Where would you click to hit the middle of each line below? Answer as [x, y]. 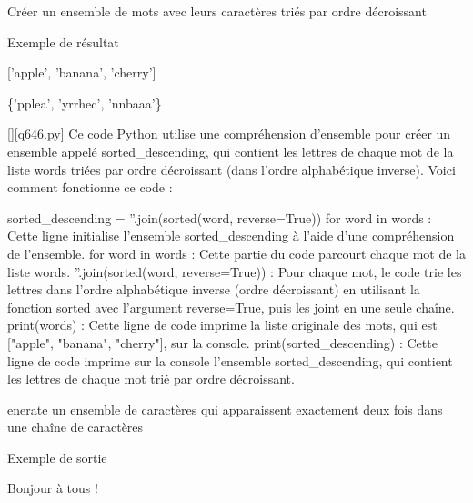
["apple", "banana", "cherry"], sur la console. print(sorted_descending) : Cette [222, 342]
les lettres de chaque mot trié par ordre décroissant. [151, 379]
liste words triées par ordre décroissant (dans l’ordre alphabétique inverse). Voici [231, 169]
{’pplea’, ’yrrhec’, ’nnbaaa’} [85, 103]
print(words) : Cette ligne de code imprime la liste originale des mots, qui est [222, 325]
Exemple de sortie [57, 457]
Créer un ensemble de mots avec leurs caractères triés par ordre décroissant [217, 11]
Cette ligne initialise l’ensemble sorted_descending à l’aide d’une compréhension [231, 236]
